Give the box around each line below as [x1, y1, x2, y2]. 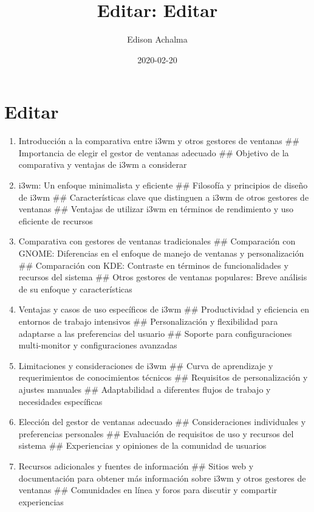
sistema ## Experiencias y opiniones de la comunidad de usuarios [18, 439, 267, 452]
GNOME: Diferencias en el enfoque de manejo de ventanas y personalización [18, 247, 304, 259]
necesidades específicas [18, 395, 103, 407]
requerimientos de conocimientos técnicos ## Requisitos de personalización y [18, 371, 308, 384]
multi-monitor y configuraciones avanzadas [18, 339, 177, 351]
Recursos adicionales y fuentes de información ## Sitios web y [18, 459, 254, 472]
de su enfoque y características [18, 282, 132, 295]
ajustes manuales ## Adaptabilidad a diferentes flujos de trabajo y [18, 382, 271, 395]
